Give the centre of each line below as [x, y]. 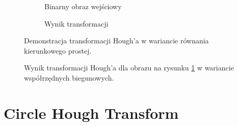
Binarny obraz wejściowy [83, 6]
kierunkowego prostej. [58, 50]
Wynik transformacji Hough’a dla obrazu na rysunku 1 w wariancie [129, 68]
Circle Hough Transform [91, 112]
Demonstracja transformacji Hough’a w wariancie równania [116, 41]
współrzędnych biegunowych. [69, 77]
